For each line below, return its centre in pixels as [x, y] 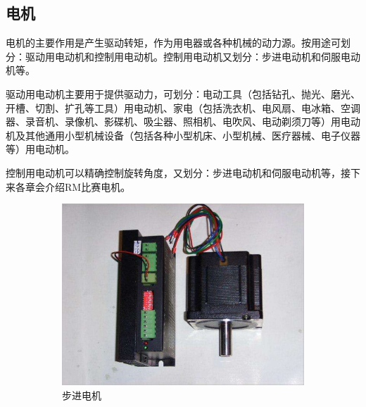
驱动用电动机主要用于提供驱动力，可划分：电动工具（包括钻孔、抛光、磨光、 [183, 93]
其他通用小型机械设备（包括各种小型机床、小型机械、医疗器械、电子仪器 [193, 135]
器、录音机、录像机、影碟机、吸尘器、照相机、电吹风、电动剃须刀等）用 [173, 121]
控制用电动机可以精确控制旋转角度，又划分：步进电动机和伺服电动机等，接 [178, 172]
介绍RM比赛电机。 [88, 186]
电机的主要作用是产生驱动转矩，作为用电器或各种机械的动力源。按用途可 [173, 43]
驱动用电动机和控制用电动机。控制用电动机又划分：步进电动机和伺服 [183, 56]
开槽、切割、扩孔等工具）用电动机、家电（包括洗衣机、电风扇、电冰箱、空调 [183, 107]
